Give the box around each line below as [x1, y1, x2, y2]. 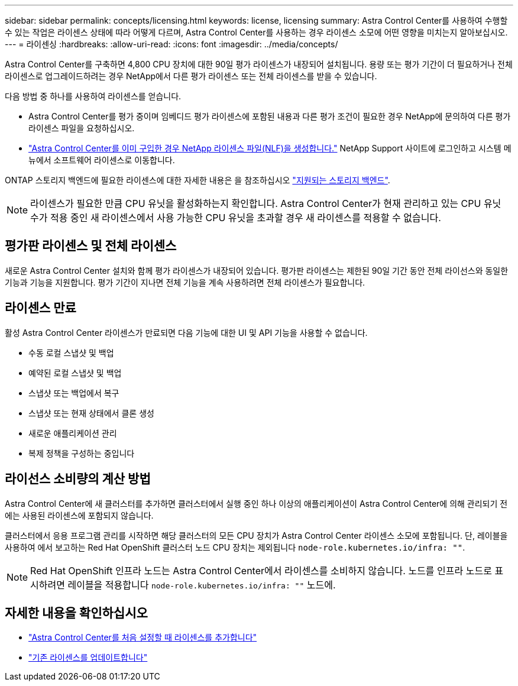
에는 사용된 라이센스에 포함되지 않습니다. [5, 510, 154, 520]
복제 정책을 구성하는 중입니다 [28, 448, 135, 458]
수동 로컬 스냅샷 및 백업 [28, 347, 114, 358]
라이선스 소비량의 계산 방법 [5, 471, 151, 487]
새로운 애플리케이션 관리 [28, 428, 117, 438]
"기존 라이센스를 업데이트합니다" [28, 652, 148, 663]
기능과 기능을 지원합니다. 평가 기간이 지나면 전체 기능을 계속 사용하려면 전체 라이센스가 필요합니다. [5, 277, 365, 287]
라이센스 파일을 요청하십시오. [28, 123, 135, 133]
